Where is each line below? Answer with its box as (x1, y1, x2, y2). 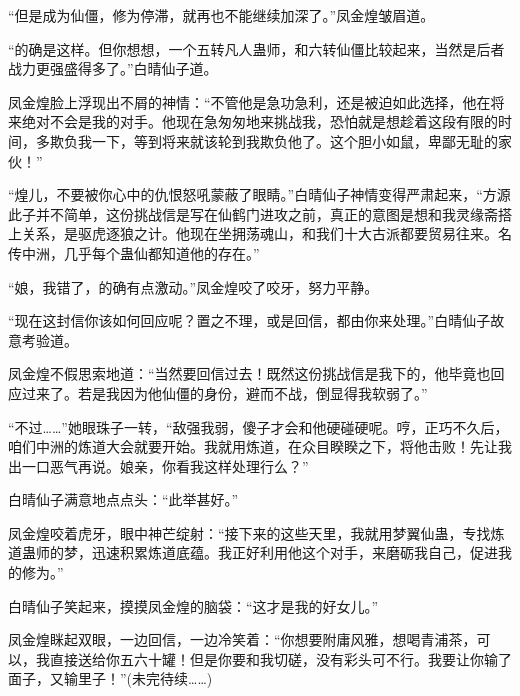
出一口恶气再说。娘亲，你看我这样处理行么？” (8, 455, 309, 476)
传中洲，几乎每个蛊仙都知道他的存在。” (8, 242, 260, 263)
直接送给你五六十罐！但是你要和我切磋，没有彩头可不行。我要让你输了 (49, 648, 512, 669)
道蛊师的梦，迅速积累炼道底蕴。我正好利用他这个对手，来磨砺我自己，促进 (8, 542, 498, 563)
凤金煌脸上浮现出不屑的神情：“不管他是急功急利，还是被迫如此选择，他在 (8, 91, 491, 112)
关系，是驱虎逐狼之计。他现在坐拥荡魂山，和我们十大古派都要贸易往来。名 (21, 223, 512, 244)
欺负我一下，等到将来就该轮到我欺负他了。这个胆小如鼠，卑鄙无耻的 (49, 130, 498, 151)
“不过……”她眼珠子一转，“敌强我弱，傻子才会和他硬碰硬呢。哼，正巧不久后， (8, 416, 509, 437)
